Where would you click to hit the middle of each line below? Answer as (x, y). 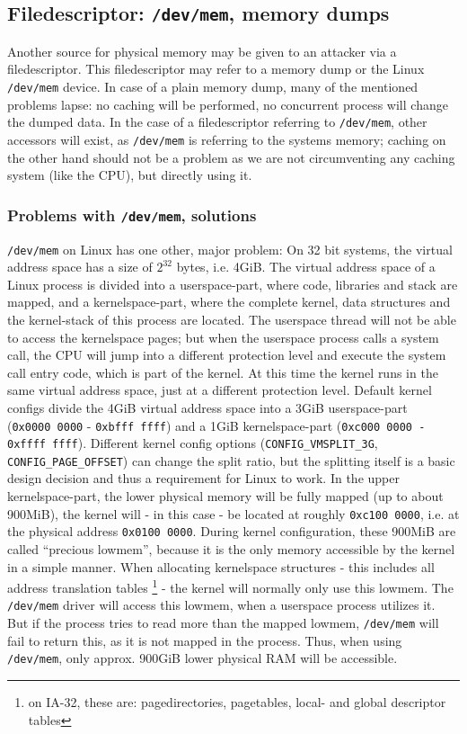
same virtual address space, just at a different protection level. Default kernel (220, 390)
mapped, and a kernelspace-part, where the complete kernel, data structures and (229, 302)
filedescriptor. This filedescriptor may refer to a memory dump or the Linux (216, 69)
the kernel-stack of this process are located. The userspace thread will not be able (232, 319)
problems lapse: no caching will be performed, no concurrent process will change (228, 104)
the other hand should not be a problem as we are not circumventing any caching (231, 157)
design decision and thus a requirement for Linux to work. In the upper (203, 478)
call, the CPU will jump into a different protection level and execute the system (227, 355)
